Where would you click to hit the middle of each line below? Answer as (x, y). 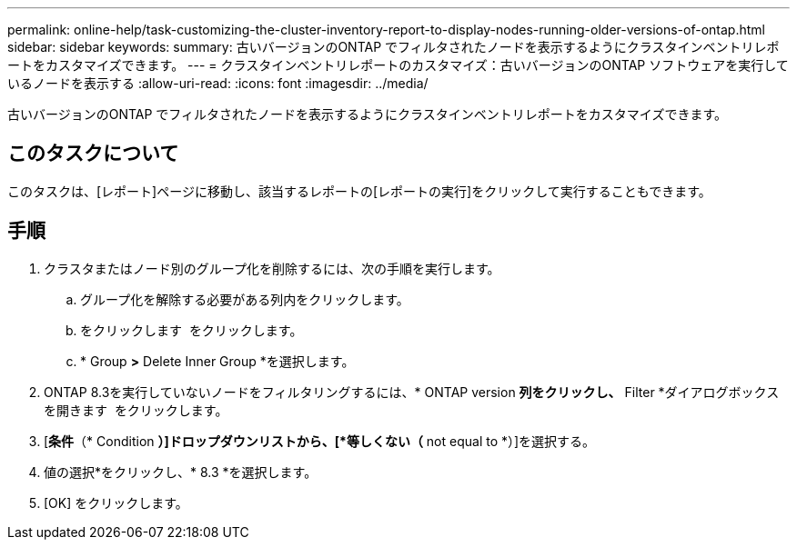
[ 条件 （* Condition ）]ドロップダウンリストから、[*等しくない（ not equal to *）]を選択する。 (320, 441)
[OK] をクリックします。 (116, 502)
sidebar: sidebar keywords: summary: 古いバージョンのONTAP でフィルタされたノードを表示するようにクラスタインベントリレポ (393, 47)
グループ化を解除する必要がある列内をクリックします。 (245, 299)
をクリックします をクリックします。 (192, 330)
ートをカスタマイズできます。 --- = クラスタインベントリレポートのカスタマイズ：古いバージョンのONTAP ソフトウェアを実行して (398, 65)
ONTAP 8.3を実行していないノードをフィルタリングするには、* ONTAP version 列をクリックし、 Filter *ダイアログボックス (412, 392)
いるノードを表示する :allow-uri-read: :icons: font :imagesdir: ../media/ (218, 83)
